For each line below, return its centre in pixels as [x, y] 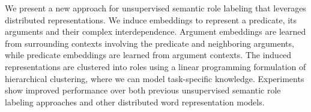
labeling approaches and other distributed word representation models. [135, 102]
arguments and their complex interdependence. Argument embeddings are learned [155, 31]
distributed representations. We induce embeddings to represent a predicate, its [151, 19]
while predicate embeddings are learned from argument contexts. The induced [148, 55]
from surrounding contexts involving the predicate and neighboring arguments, [149, 43]
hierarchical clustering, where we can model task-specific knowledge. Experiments [155, 78]
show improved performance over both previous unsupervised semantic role [143, 90]
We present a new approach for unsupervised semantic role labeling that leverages [155, 8]
